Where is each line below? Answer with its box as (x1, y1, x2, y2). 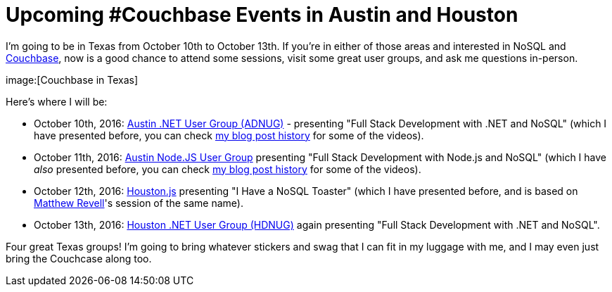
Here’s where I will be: (6, 95, 108, 108)
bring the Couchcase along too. (6, 252, 152, 265)
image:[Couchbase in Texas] (6, 73, 139, 86)
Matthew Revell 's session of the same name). (34, 196, 243, 209)
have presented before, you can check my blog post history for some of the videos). (34, 129, 424, 141)
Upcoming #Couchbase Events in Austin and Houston (6, 3, 518, 27)
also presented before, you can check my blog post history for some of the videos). (34, 163, 421, 175)
